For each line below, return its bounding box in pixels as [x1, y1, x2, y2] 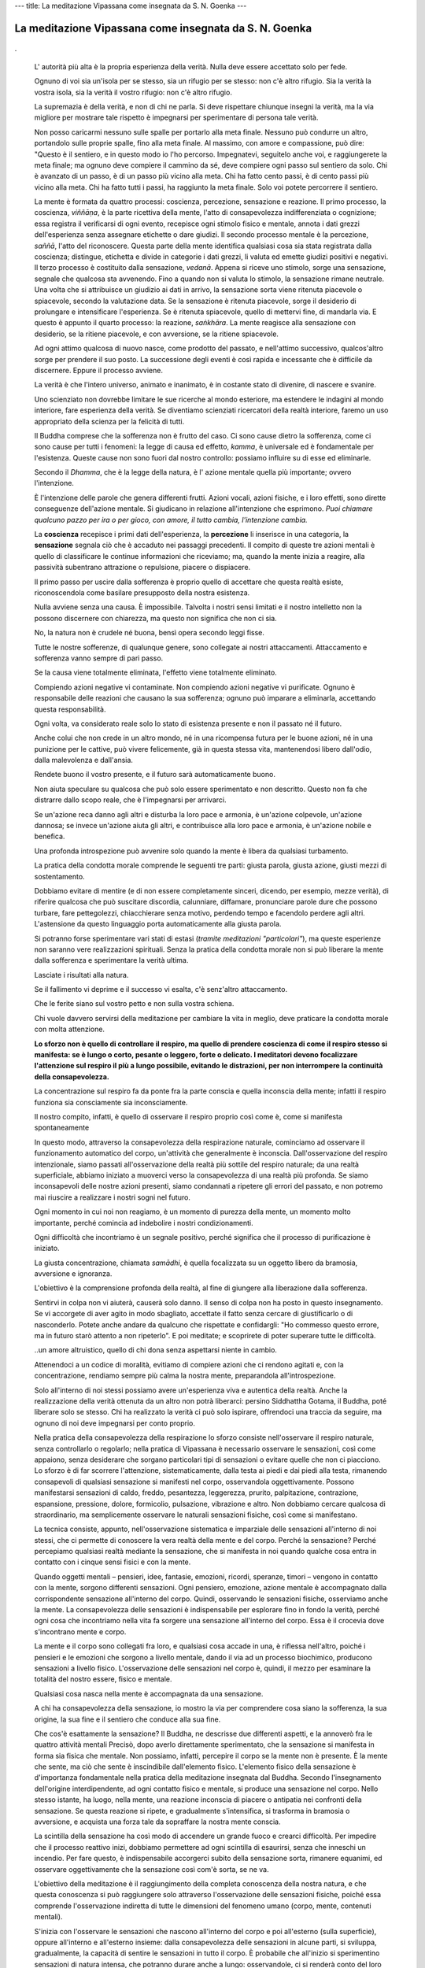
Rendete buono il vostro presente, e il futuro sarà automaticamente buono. [34, 770, 275, 779]
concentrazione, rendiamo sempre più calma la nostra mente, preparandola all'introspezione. [34, 1371, 336, 1381]
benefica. [34, 831, 65, 842]
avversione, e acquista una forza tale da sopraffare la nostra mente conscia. [34, 1817, 281, 1826]
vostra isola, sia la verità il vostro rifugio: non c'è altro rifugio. [34, 87, 232, 97]
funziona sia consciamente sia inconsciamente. [34, 1097, 188, 1107]
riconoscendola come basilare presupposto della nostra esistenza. [34, 587, 250, 597]
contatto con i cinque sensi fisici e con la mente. [34, 1557, 191, 1567]
